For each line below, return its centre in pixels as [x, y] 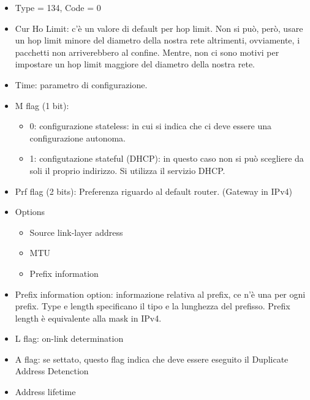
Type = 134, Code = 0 [58, 7]
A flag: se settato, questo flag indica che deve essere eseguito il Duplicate [152, 359]
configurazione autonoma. [77, 138]
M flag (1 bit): [42, 105]
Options [30, 212]
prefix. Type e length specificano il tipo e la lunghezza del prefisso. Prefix [153, 306]
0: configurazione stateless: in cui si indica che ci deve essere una [151, 126]
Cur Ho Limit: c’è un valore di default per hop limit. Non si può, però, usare [159, 28]
